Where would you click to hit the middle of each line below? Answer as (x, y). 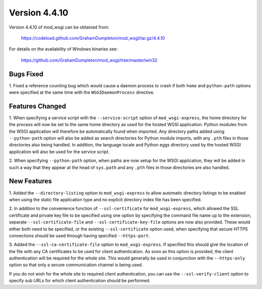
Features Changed (38, 106)
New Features (30, 181)
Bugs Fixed (26, 74)
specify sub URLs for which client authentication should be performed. (80, 281)
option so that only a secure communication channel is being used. (76, 265)
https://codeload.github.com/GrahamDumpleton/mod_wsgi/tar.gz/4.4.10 (93, 38)
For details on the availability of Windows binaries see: (64, 49)
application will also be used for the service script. (59, 152)
